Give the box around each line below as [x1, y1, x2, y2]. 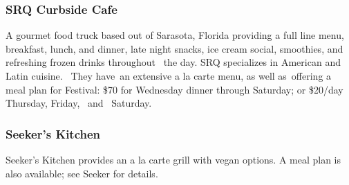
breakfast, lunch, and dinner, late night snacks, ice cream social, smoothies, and [6, 41, 343, 55]
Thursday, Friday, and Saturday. [6, 96, 152, 110]
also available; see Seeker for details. [6, 166, 158, 180]
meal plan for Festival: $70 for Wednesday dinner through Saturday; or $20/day [6, 82, 343, 96]
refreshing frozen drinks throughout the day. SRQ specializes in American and [6, 55, 341, 69]
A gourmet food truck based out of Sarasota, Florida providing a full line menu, [6, 28, 344, 42]
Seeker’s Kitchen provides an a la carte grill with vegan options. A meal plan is [6, 152, 341, 166]
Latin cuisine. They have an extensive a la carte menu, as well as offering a [6, 69, 332, 82]
